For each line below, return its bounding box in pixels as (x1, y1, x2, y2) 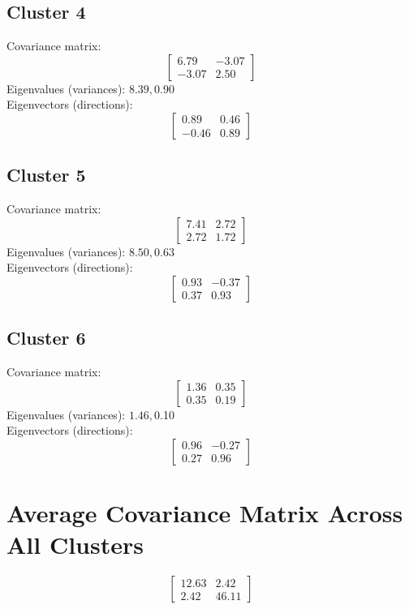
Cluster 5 (6, 162, 86, 187)
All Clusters (6, 528, 144, 561)
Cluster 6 (6, 325, 86, 350)
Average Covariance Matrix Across (6, 496, 403, 530)
